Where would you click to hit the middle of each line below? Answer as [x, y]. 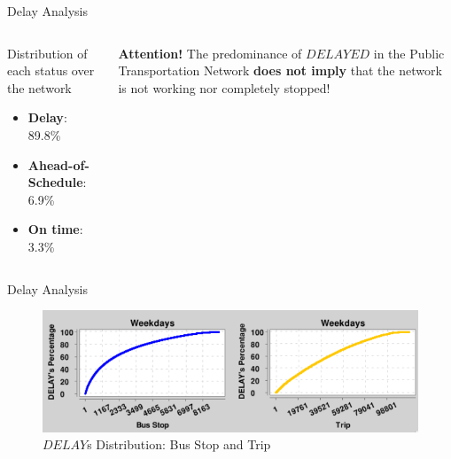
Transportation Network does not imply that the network [280, 70]
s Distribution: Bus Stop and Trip [179, 444]
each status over [51, 70]
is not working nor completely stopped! [224, 87]
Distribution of [47, 53]
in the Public [409, 53]
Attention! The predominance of [210, 53]
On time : [55, 229]
